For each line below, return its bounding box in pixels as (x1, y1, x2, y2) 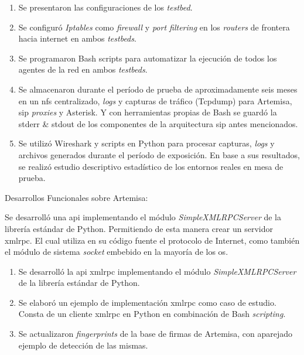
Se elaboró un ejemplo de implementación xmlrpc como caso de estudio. (18, 296, 276, 308)
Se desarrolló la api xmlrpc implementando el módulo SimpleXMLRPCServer (18, 265, 296, 277)
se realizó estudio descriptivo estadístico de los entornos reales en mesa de (18, 160, 283, 172)
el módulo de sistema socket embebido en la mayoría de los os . (5, 245, 228, 258)
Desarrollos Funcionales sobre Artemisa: (5, 191, 148, 203)
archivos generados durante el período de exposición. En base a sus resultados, (18, 148, 300, 161)
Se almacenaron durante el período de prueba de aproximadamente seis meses (18, 83, 298, 95)
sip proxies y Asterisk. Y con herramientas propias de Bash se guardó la (18, 106, 277, 118)
